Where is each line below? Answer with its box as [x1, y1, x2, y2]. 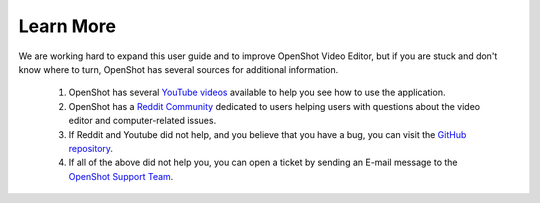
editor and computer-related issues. [68, 115, 217, 127]
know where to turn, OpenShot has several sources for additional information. [18, 63, 339, 75]
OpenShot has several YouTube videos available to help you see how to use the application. [68, 86, 446, 99]
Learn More [18, 15, 117, 37]
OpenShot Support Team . [68, 170, 174, 182]
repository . [68, 142, 114, 154]
